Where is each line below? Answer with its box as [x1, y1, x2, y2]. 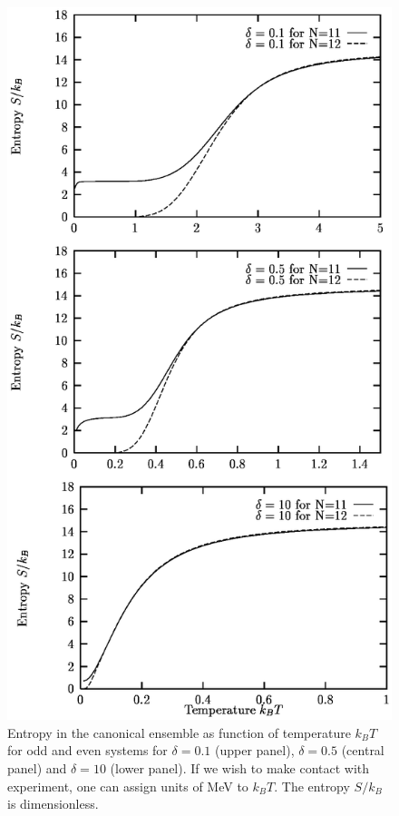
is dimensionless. [7, 794, 99, 813]
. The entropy [274, 776, 350, 795]
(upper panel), [214, 741, 295, 760]
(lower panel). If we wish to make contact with [110, 758, 370, 777]
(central [341, 741, 384, 760]
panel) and [7, 758, 67, 777]
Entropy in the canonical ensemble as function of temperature [7, 723, 351, 742]
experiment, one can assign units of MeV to [7, 776, 248, 795]
